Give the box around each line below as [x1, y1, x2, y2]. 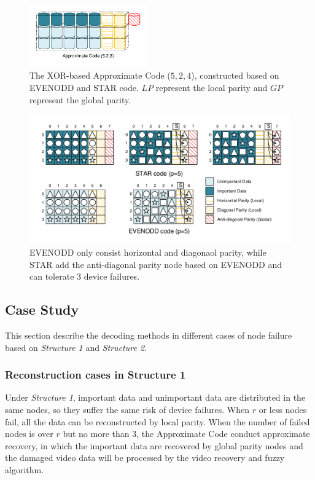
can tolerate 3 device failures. [29, 270, 140, 283]
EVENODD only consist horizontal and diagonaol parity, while [29, 246, 266, 259]
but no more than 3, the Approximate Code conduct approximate [63, 427, 310, 440]
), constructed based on [191, 69, 279, 82]
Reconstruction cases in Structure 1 [5, 367, 186, 382]
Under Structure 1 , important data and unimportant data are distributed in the [5, 391, 306, 404]
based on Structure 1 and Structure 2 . [5, 340, 147, 353]
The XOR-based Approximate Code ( [29, 69, 171, 82]
